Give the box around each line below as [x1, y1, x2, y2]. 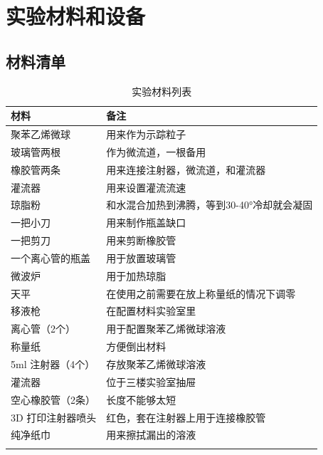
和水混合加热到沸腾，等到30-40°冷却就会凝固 [106, 197, 313, 212]
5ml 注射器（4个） [11, 356, 95, 371]
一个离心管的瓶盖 [11, 250, 90, 265]
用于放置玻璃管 [106, 250, 176, 265]
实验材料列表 [132, 83, 192, 98]
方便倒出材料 [106, 339, 166, 354]
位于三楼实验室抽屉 [106, 374, 196, 389]
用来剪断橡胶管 [106, 233, 176, 248]
